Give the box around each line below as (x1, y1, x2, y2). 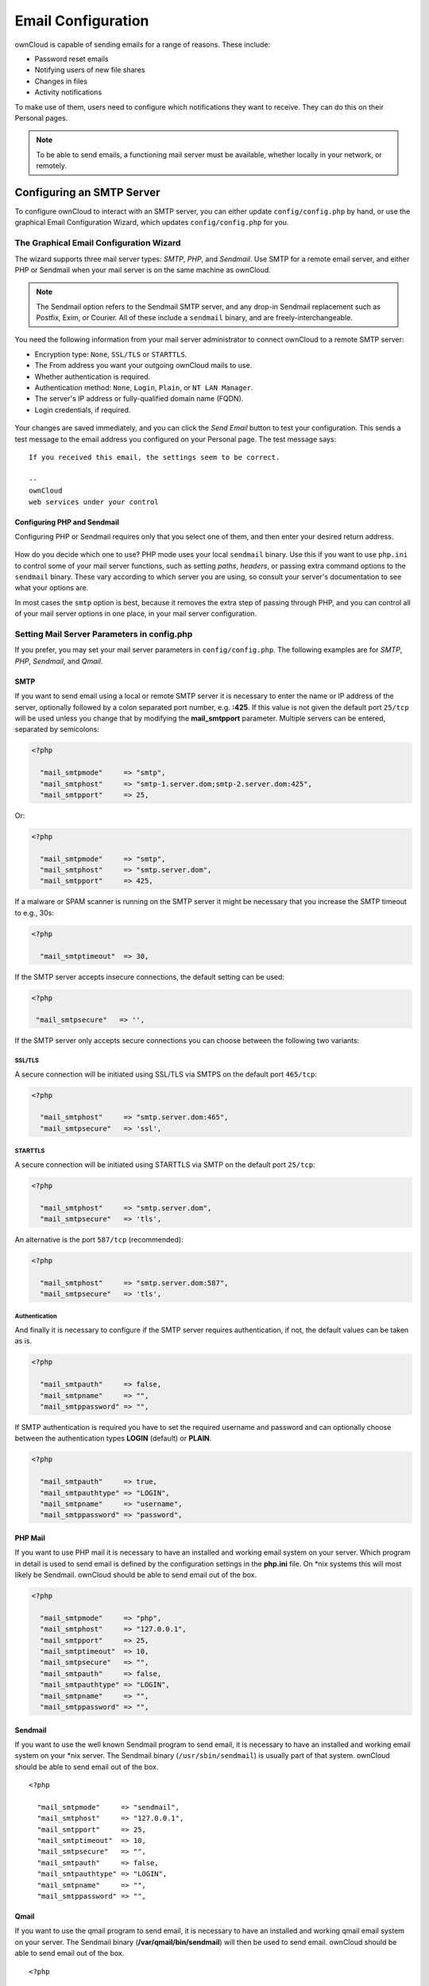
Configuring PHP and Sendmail (14, 517, 119, 527)
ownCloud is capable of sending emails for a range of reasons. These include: (14, 40, 270, 49)
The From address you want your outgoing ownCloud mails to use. (34, 361, 253, 370)
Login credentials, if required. (34, 405, 131, 415)
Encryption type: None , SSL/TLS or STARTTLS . (34, 350, 187, 359)
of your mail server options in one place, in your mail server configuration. (14, 609, 257, 619)
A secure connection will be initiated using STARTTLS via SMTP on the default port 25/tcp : (14, 1160, 315, 1169)
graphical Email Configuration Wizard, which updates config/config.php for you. (14, 218, 289, 227)
